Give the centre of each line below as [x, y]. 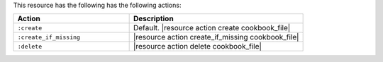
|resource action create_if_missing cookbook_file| [216, 37]
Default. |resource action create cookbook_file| [212, 28]
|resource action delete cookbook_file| [198, 46]
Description [153, 19]
